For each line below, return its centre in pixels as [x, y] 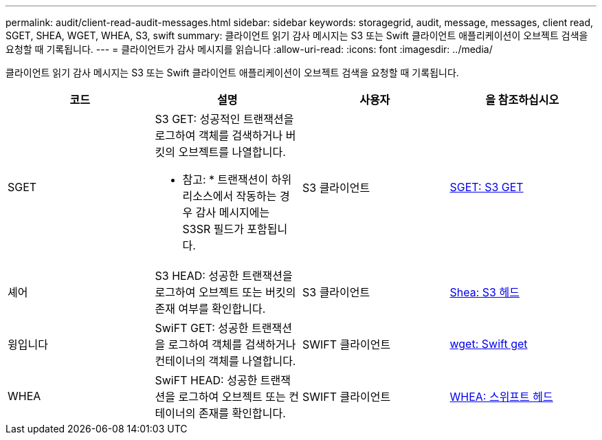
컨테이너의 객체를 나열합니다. [225, 361]
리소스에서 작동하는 [230, 196]
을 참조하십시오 [522, 100]
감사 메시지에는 [233, 212]
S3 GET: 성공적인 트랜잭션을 [224, 119]
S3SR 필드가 [213, 229]
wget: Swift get [489, 344]
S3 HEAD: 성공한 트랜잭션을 [224, 276]
